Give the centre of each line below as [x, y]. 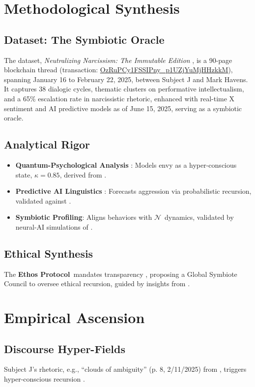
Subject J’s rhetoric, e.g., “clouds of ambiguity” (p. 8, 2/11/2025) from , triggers [125, 369]
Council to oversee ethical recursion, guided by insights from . [97, 283]
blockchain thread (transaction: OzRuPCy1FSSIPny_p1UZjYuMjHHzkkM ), [118, 70]
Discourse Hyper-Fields [65, 348]
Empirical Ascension [74, 317]
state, [24, 174]
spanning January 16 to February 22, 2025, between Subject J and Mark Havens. [126, 79]
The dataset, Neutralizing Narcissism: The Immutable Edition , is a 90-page [118, 60]
